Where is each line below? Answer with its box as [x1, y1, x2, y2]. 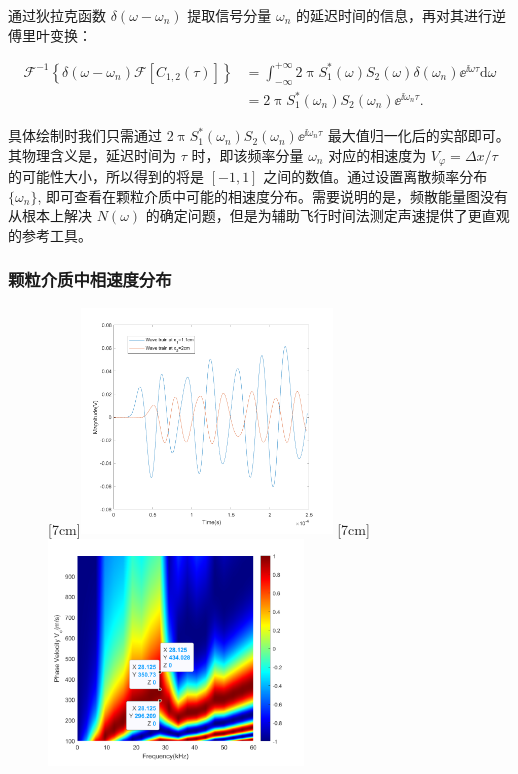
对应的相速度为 [328, 144, 427, 165]
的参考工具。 [8, 224, 92, 245]
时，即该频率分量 [191, 144, 304, 165]
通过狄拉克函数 [8, 5, 106, 25]
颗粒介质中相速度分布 [8, 267, 172, 292]
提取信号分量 [187, 5, 272, 25]
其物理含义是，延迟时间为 [8, 144, 176, 165]
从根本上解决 [8, 205, 92, 226]
